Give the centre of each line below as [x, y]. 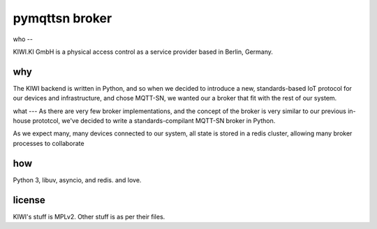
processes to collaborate [49, 143]
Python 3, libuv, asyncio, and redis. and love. [77, 180]
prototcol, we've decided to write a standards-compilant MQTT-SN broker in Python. [154, 121]
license [29, 200]
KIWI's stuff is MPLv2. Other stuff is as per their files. [89, 216]
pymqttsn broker [62, 18]
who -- [23, 39]
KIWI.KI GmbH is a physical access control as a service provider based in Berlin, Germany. [143, 52]
